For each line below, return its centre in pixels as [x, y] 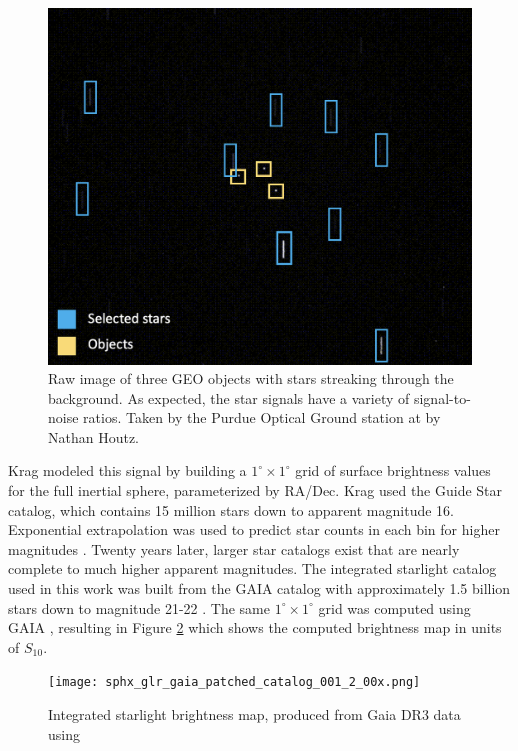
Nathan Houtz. [94, 436]
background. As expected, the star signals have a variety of [229, 397]
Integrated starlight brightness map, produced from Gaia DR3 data [254, 714]
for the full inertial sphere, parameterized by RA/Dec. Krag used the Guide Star [255, 490]
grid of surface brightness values [393, 470]
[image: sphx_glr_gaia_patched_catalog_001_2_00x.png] [234, 682]
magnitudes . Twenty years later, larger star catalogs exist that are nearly [234, 548]
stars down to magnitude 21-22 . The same [139, 607]
